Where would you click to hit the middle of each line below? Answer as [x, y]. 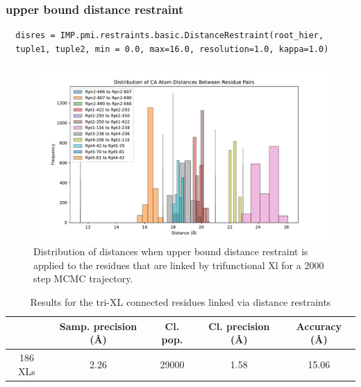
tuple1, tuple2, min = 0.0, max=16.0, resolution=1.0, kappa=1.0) [172, 49]
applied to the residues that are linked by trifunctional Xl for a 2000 [179, 265]
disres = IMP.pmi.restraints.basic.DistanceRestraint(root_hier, [170, 36]
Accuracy [319, 326]
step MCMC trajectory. [83, 278]
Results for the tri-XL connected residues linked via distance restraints [180, 302]
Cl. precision [239, 326]
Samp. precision [98, 326]
